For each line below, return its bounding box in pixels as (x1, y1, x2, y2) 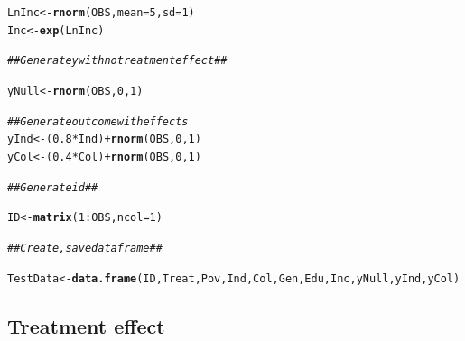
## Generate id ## (7, 180, 98, 194)
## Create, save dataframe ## (7, 241, 163, 254)
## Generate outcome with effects (7, 115, 189, 128)
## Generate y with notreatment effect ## (7, 54, 228, 68)
